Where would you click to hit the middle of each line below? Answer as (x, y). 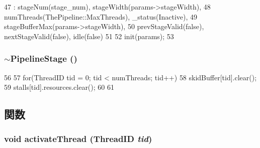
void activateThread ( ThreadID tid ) (78, 139)
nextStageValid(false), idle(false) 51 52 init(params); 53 (89, 36)
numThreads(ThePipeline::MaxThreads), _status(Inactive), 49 (101, 16)
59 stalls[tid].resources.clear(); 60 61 (59, 87)
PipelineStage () (44, 58)
